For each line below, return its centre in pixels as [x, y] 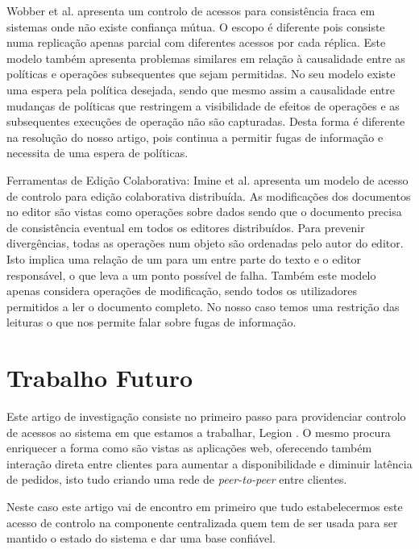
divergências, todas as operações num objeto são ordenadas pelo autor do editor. [205, 243]
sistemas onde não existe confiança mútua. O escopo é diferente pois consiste [196, 26]
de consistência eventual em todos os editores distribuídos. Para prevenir [186, 227]
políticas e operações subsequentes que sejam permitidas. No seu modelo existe [201, 74]
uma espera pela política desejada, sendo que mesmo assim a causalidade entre [201, 89]
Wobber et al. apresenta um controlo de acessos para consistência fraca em [191, 10]
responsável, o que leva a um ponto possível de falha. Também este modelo [191, 274]
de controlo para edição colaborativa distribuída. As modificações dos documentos [209, 195]
